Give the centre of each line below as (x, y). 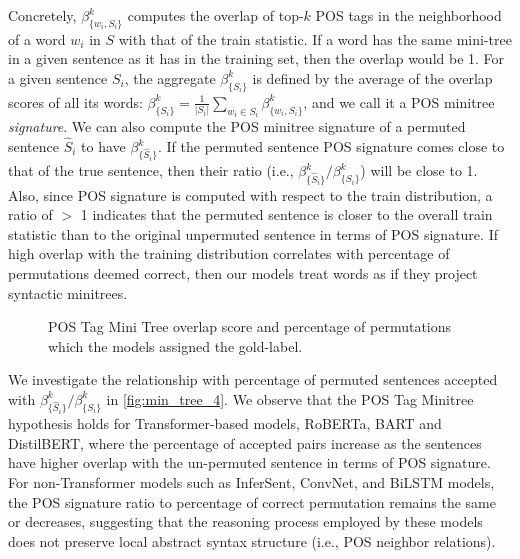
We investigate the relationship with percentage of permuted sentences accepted (253, 379)
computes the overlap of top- (215, 15)
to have (103, 146)
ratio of (30, 214)
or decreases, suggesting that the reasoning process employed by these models (245, 521)
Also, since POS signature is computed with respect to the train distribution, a (250, 194)
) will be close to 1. (419, 170)
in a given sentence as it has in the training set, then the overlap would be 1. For (256, 58)
